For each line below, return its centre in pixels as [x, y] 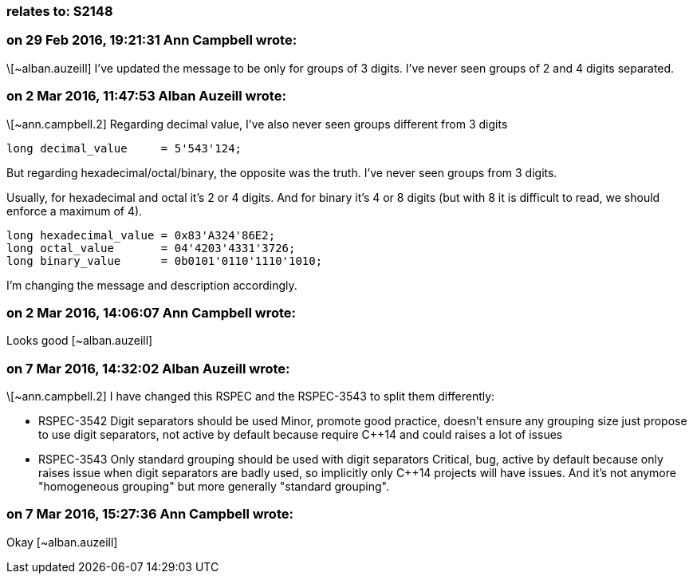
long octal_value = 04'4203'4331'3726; [151, 248]
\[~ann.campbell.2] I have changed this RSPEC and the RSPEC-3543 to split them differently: [251, 396]
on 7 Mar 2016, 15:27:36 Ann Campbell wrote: [150, 514]
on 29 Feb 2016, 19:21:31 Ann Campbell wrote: [152, 40]
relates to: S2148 [60, 11]
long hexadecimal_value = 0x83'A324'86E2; [141, 235]
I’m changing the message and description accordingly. [152, 285]
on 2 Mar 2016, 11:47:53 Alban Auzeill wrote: [146, 96]
